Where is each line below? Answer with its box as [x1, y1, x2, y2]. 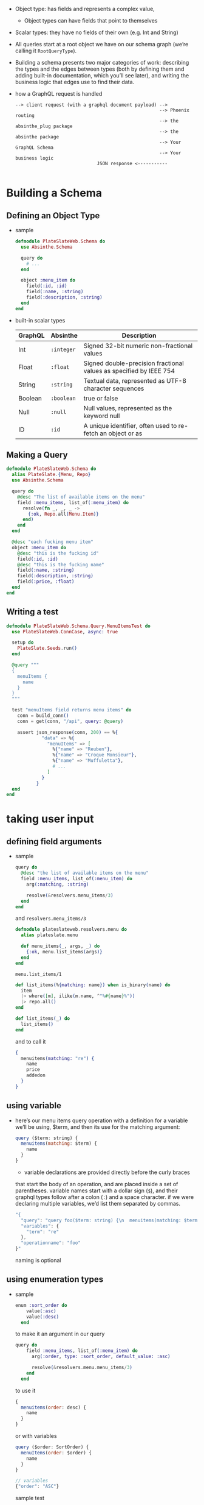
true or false [83, 394, 118, 402]
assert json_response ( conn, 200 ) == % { [17, 729, 118, 735]
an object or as [100, 429, 143, 438]
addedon [26, 1072, 46, 1078]
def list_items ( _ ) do [15, 1016, 70, 1022]
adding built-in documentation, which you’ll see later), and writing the [15, 72, 189, 79]
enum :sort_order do [15, 1302, 67, 1308]
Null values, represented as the [83, 404, 172, 412]
